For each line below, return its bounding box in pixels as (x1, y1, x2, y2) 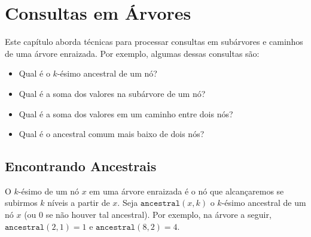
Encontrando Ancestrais (5, 157, 157, 175)
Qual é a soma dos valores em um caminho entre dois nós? (19, 107, 233, 120)
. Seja (117, 196, 138, 209)
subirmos (5, 196, 38, 209)
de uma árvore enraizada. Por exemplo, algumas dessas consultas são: (5, 47, 260, 59)
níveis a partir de (47, 196, 110, 209)
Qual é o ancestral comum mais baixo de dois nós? (19, 127, 205, 140)
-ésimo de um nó (18, 184, 80, 197)
